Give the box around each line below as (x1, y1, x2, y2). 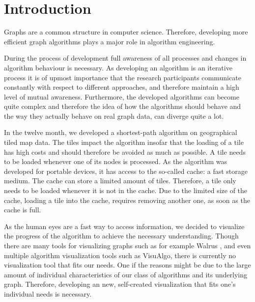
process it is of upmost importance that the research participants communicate (4, 72, 241, 82)
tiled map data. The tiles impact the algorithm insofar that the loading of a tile (4, 137, 244, 147)
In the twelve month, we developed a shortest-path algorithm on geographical (4, 127, 237, 137)
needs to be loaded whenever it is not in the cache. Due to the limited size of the (4, 185, 248, 196)
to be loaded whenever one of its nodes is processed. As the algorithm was (4, 156, 227, 167)
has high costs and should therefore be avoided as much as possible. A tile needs (4, 146, 246, 157)
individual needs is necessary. (4, 288, 92, 299)
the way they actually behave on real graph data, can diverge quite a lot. (4, 110, 224, 121)
